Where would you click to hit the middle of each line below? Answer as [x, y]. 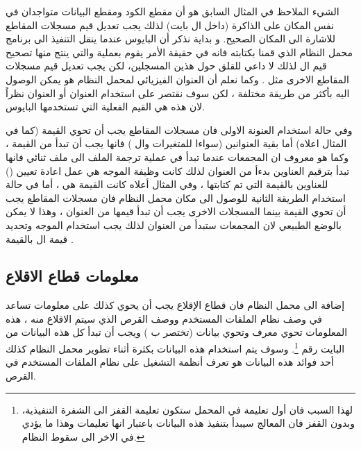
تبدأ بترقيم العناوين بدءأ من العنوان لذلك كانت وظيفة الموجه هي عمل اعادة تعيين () [178, 170]
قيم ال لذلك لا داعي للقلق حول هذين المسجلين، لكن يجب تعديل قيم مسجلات [166, 66]
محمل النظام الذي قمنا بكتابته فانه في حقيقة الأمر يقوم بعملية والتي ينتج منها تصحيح [179, 52]
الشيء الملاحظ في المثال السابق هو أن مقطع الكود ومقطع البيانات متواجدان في [173, 11]
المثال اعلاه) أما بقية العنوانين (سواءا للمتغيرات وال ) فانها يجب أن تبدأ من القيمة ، [176, 143]
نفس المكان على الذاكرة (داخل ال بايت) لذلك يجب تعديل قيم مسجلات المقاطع [170, 25]
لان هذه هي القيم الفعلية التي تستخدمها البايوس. [106, 107]
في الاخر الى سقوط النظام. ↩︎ [83, 436]
